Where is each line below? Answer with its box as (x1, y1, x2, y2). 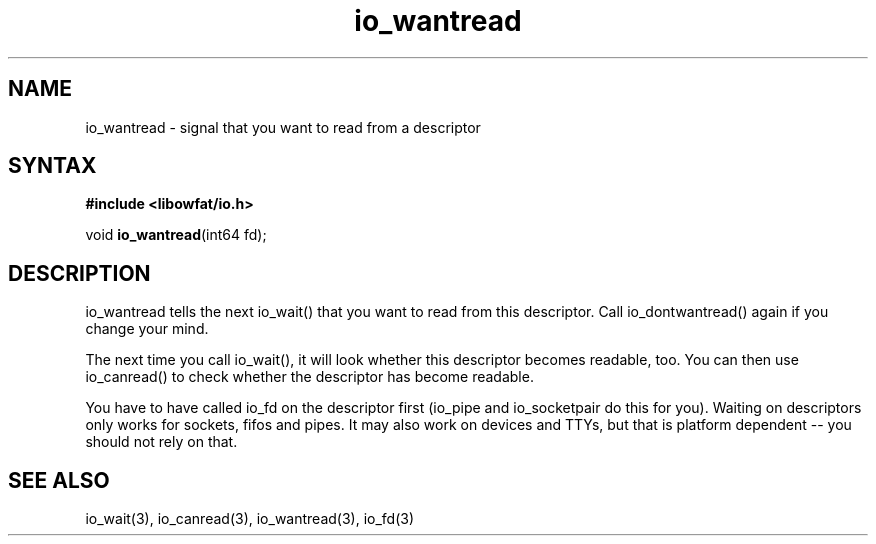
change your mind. (85, 320, 209, 338)
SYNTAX (8, 153, 97, 179)
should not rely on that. (85, 433, 238, 451)
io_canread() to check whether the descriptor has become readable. (85, 368, 534, 386)
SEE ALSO (8, 467, 110, 493)
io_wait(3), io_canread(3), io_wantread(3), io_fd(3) (85, 510, 415, 528)
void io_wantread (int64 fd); (85, 226, 267, 244)
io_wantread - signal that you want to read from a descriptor (85, 118, 481, 136)
